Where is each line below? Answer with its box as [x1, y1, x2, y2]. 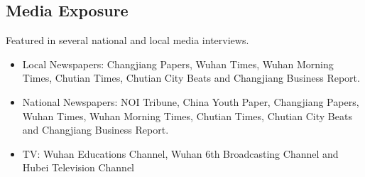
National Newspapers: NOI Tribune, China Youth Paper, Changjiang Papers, [22, 94, 359, 109]
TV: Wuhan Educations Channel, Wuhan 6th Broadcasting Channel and [22, 146, 339, 161]
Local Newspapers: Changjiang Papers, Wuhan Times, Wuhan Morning [22, 56, 334, 71]
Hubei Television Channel [22, 160, 135, 175]
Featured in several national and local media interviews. [6, 33, 249, 48]
